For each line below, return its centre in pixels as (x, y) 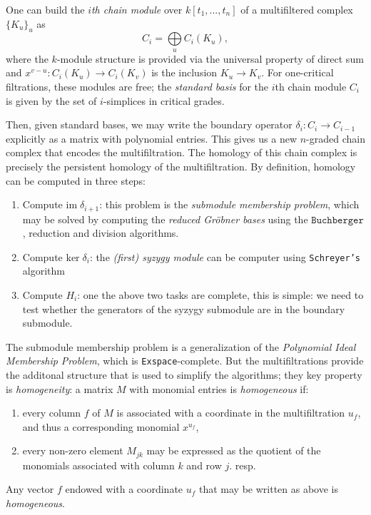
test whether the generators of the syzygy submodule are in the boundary (184, 309)
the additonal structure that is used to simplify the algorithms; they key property (184, 375)
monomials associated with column (98, 465)
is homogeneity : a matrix (60, 388)
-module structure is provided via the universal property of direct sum (210, 58)
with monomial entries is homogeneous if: (219, 388)
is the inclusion (184, 72)
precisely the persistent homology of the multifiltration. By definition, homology (181, 166)
